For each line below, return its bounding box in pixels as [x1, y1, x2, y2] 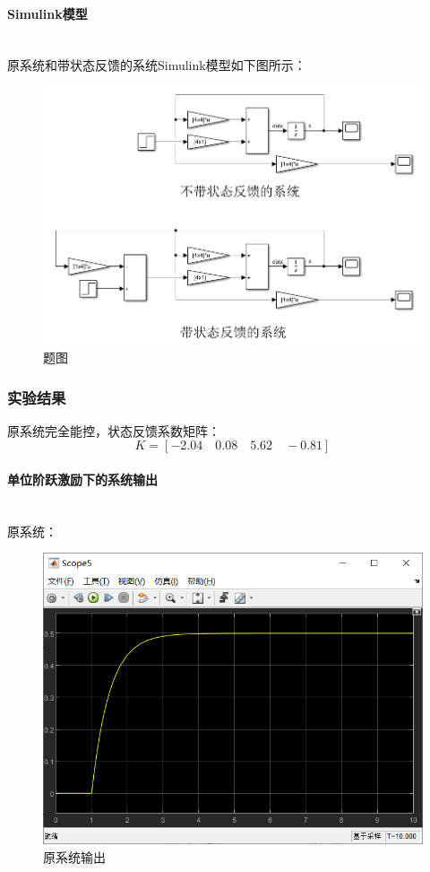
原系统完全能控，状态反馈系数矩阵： [7, 421, 220, 440]
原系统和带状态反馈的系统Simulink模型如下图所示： [7, 56, 306, 74]
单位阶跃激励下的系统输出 [7, 470, 158, 489]
